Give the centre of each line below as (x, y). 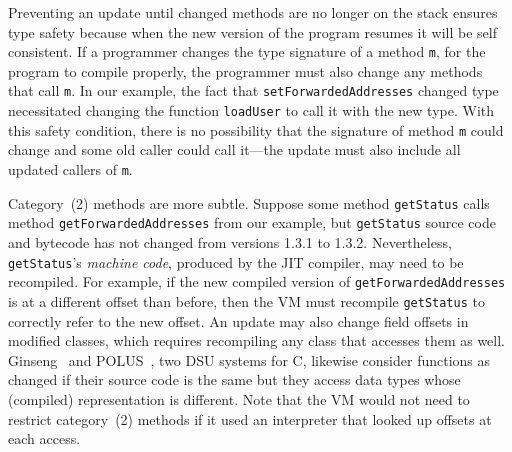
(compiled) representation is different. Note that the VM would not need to (239, 398)
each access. (44, 438)
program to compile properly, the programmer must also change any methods (245, 70)
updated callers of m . (70, 169)
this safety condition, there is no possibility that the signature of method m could (256, 129)
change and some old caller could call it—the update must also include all (234, 149)
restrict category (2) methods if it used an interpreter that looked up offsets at (250, 418)
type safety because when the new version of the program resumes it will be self (253, 31)
